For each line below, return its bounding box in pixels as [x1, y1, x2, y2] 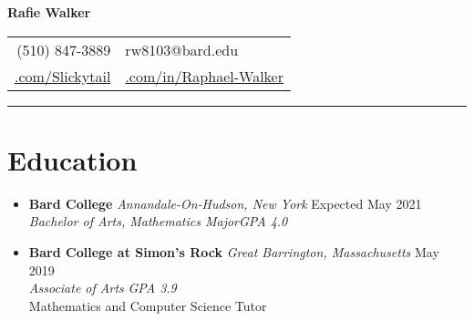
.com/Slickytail [15, 65, 111, 87]
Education [7, 140, 138, 178]
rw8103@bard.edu [125, 38, 239, 60]
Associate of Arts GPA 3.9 [28, 278, 177, 297]
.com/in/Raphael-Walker [125, 65, 283, 87]
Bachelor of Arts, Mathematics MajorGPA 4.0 [28, 212, 288, 231]
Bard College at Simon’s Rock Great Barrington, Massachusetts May [28, 242, 439, 261]
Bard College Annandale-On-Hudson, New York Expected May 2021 [28, 193, 422, 212]
